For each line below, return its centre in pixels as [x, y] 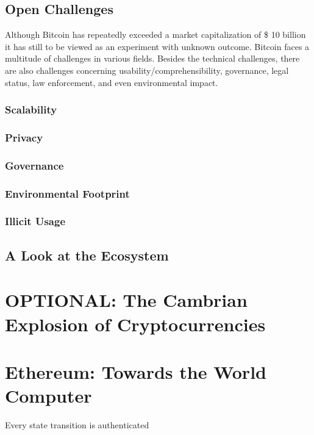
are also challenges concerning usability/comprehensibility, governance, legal [147, 70]
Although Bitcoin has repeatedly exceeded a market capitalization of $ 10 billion [155, 34]
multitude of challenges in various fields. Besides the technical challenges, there [152, 58]
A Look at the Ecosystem [87, 255]
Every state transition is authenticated [77, 425]
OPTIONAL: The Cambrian [126, 300]
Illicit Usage [35, 221]
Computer [48, 396]
